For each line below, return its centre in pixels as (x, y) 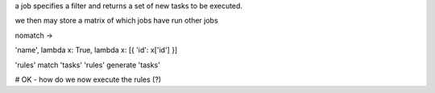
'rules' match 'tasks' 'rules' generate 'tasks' (87, 65)
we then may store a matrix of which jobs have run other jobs (116, 21)
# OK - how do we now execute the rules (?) (88, 79)
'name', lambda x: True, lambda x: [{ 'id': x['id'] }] (96, 50)
